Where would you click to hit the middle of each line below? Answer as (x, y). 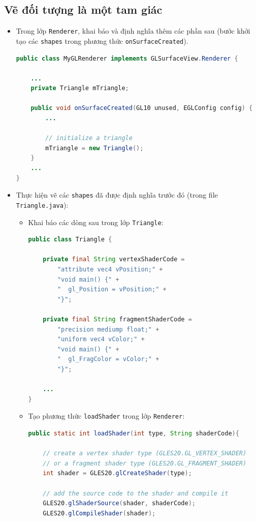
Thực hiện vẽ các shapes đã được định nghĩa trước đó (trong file (117, 195)
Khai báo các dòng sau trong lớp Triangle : (96, 222)
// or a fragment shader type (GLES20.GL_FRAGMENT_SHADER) (145, 463)
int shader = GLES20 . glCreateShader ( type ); (117, 473)
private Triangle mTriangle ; (80, 88)
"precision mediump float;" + (108, 329)
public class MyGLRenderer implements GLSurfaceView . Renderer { (127, 58)
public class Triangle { (70, 240)
